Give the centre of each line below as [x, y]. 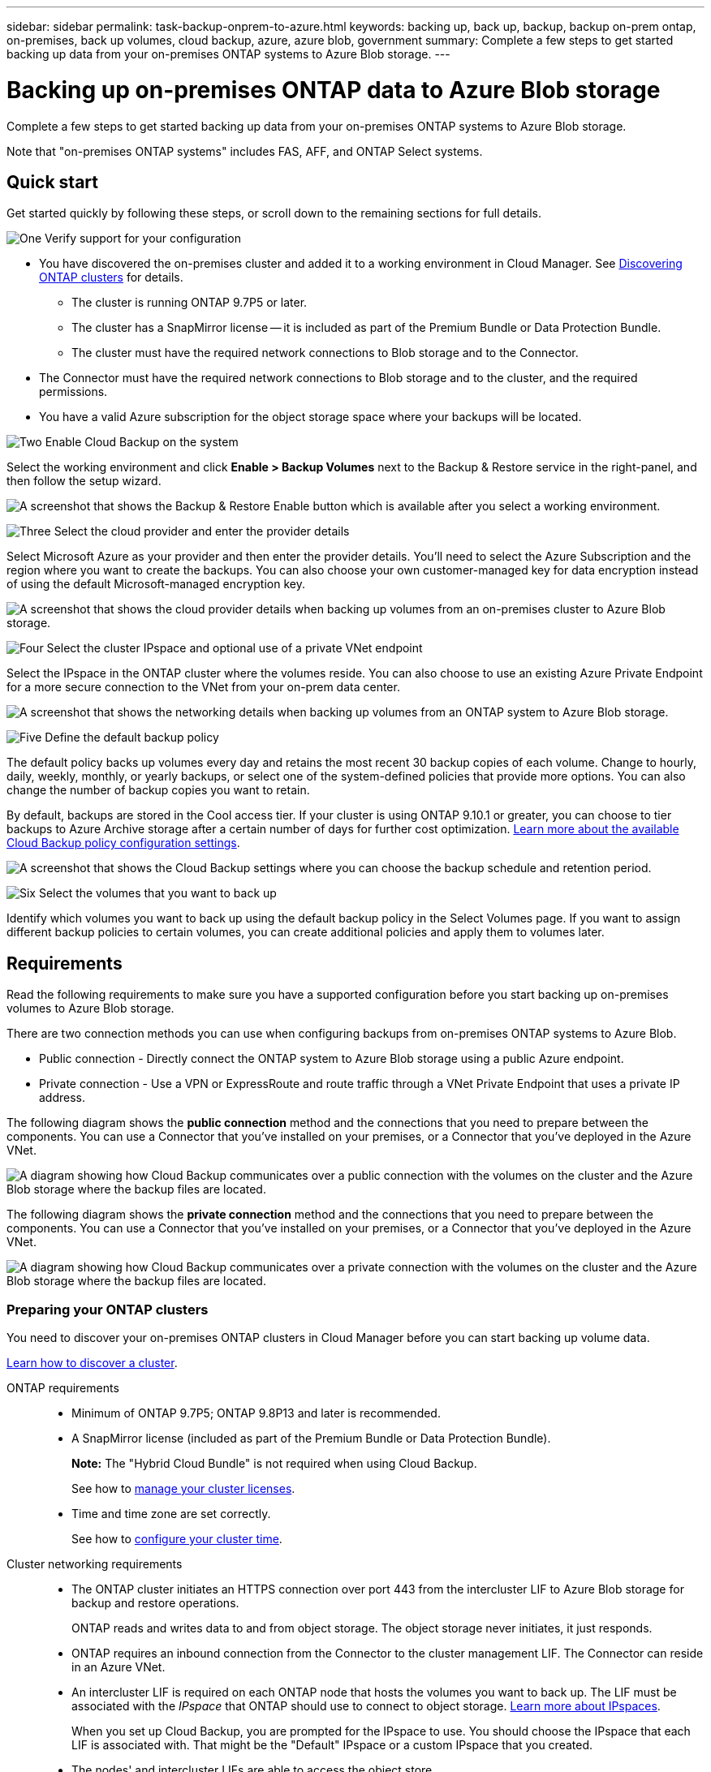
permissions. [73, 392]
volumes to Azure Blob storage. [90, 1009]
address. [62, 1098]
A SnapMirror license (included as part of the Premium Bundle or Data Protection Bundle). [311, 1438]
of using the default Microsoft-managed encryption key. [156, 584]
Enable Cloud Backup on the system [142, 442]
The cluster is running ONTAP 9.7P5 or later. [190, 303]
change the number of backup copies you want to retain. [158, 790]
